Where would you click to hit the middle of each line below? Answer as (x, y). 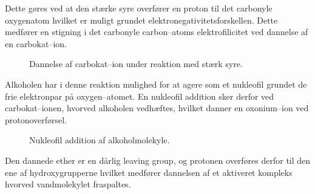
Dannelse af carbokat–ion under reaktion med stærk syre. (136, 64)
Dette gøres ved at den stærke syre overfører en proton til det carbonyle (139, 8)
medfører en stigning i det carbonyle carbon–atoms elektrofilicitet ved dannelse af (157, 32)
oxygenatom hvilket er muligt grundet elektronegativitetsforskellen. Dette (141, 20)
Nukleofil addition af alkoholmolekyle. (100, 140)
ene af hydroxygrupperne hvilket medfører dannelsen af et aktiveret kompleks (149, 172)
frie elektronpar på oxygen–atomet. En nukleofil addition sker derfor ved (140, 96)
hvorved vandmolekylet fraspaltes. (68, 184)
